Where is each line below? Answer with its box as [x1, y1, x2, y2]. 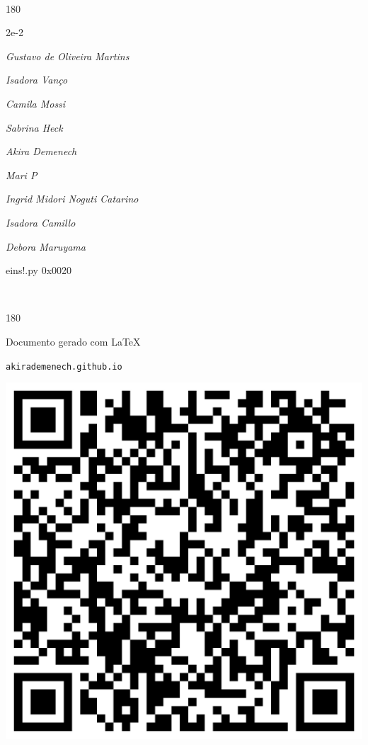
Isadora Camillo [6, 215, 76, 229]
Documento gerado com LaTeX [6, 334, 141, 348]
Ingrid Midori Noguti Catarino [6, 191, 139, 206]
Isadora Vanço [6, 72, 68, 87]
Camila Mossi [6, 96, 66, 110]
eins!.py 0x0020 [6, 263, 72, 278]
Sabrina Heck [6, 120, 63, 135]
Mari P [6, 167, 38, 182]
